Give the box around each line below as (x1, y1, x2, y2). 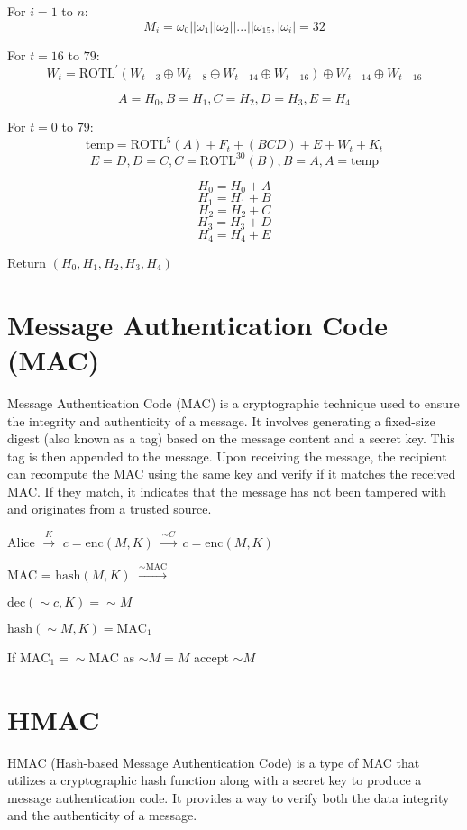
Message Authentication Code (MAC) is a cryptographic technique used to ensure (7, 393, 460, 412)
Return (7, 253, 47, 271)
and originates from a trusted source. (7, 499, 212, 518)
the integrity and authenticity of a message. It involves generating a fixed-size (7, 411, 435, 430)
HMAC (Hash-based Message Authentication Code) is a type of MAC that (7, 752, 420, 771)
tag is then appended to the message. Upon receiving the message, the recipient (7, 446, 447, 465)
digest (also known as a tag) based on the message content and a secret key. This (7, 429, 455, 448)
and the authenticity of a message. (7, 806, 197, 825)
